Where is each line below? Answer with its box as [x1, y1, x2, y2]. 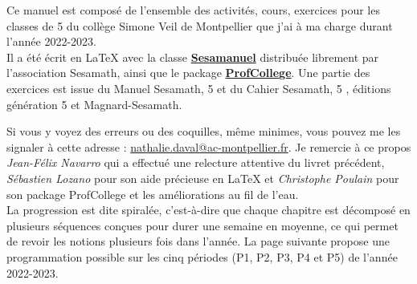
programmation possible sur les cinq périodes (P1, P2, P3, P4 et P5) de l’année [6, 248, 398, 265]
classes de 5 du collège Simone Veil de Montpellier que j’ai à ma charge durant [6, 17, 393, 34]
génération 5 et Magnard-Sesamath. [6, 95, 182, 112]
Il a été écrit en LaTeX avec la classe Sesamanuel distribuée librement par [6, 48, 379, 65]
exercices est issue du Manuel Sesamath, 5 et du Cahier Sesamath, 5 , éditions [6, 79, 391, 96]
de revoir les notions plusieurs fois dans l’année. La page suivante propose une [6, 233, 390, 250]
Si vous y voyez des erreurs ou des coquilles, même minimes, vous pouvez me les [6, 123, 401, 140]
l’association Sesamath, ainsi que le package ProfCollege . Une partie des [6, 64, 370, 81]
